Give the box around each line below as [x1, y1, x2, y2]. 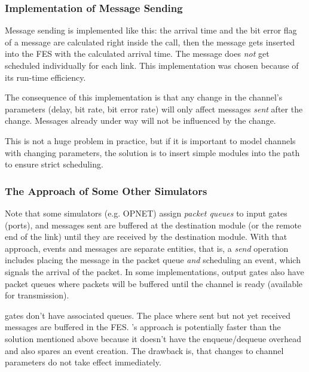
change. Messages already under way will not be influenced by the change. [5, 114, 276, 127]
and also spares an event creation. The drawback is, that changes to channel [5, 344, 284, 356]
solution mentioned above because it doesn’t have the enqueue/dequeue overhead [5, 332, 302, 344]
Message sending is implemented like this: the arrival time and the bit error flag [5, 24, 297, 36]
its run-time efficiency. [5, 71, 86, 83]
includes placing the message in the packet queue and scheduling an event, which [5, 254, 301, 266]
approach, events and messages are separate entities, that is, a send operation [5, 242, 289, 254]
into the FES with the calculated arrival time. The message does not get [5, 47, 270, 60]
